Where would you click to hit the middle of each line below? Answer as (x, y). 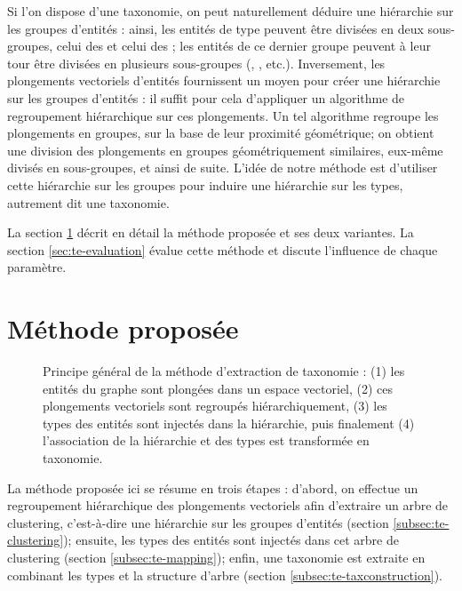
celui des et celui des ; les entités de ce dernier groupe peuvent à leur (243, 46)
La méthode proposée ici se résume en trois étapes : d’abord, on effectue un (213, 487)
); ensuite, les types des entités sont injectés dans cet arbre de (231, 540)
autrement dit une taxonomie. (88, 202)
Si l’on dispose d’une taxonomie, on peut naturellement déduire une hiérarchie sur (231, 11)
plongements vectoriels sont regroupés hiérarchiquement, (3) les (215, 406)
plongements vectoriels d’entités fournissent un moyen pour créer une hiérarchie (224, 80)
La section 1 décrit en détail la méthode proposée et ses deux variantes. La (211, 232)
